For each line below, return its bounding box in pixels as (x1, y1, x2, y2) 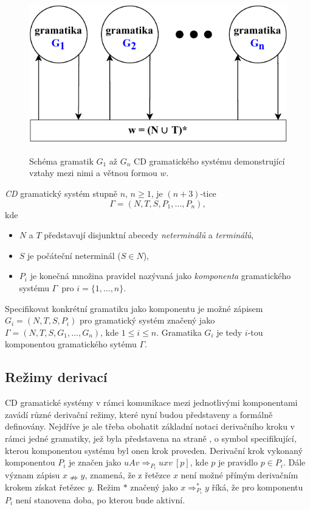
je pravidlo (218, 456, 258, 469)
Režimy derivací (5, 367, 108, 386)
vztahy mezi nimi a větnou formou (29, 166, 157, 179)
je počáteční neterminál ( (27, 249, 121, 261)
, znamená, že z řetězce (84, 469, 171, 481)
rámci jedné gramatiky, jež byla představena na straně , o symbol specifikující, (5, 432, 297, 444)
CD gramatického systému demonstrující (134, 154, 285, 167)
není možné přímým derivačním (181, 469, 298, 481)
